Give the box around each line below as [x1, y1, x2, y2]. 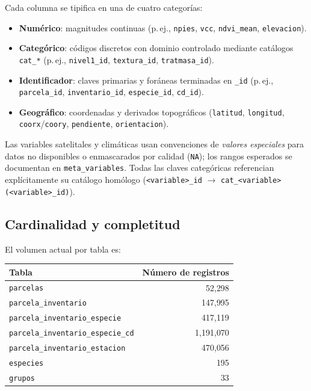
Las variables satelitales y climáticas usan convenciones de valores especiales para [5, 138, 304, 150]
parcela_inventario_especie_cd [9, 329, 134, 338]
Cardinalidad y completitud [5, 214, 180, 233]
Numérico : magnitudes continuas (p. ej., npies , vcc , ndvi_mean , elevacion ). [19, 21, 307, 34]
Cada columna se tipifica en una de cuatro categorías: [5, 1, 203, 13]
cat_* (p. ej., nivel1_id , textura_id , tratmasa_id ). [19, 53, 214, 66]
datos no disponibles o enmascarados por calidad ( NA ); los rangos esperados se [5, 149, 292, 162]
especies [9, 359, 44, 368]
